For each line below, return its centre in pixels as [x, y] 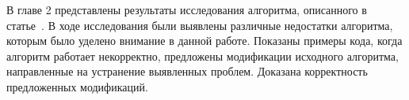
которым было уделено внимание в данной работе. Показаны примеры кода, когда [204, 41]
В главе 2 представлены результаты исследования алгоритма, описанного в [187, 9]
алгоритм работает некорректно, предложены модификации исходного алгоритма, [203, 56]
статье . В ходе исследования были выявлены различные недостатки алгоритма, [200, 25]
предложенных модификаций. [77, 86]
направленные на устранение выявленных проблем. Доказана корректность [187, 71]
